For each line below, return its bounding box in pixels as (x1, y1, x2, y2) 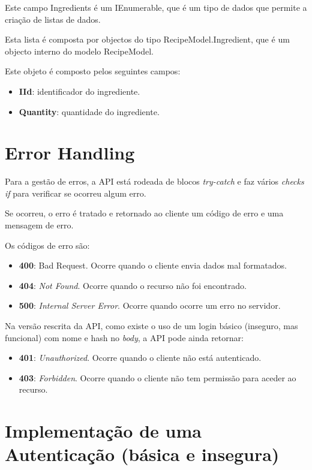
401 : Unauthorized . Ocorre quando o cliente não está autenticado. (19, 351, 262, 364)
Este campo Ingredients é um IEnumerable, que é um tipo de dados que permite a (5, 1, 307, 13)
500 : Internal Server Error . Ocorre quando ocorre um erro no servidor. (19, 299, 281, 312)
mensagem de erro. (5, 219, 74, 231)
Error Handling (5, 140, 135, 165)
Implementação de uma (5, 418, 202, 443)
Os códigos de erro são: (5, 239, 90, 251)
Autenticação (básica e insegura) (5, 442, 280, 466)
